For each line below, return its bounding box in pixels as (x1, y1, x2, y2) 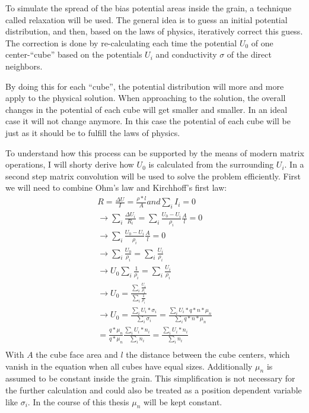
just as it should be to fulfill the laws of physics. (5, 126, 180, 138)
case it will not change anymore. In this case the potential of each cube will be (5, 115, 291, 127)
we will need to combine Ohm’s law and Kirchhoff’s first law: (5, 181, 227, 194)
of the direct (227, 48, 272, 61)
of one (251, 36, 273, 49)
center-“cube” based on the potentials (5, 48, 142, 61)
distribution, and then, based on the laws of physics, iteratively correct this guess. (5, 25, 303, 37)
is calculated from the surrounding (148, 158, 274, 171)
